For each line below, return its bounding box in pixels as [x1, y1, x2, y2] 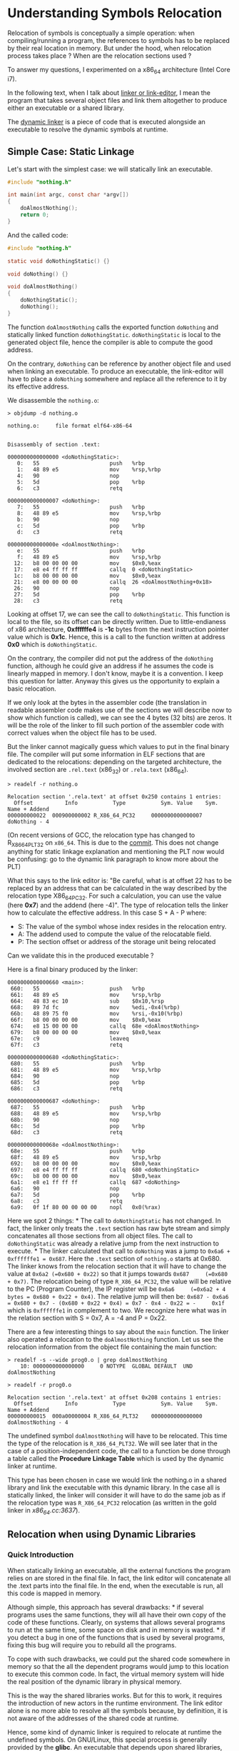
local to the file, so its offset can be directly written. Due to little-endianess [7, 617, 227, 626]
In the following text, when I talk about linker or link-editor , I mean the [7, 88, 210, 97]
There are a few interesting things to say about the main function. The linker [7, 1328, 229, 1336]
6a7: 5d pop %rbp [10, 1191, 145, 1199]
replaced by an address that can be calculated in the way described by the [7, 884, 227, 893]
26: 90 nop [14, 584, 120, 592]
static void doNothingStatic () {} [7, 257, 111, 265]
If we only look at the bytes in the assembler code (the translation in [7, 698, 207, 706]
